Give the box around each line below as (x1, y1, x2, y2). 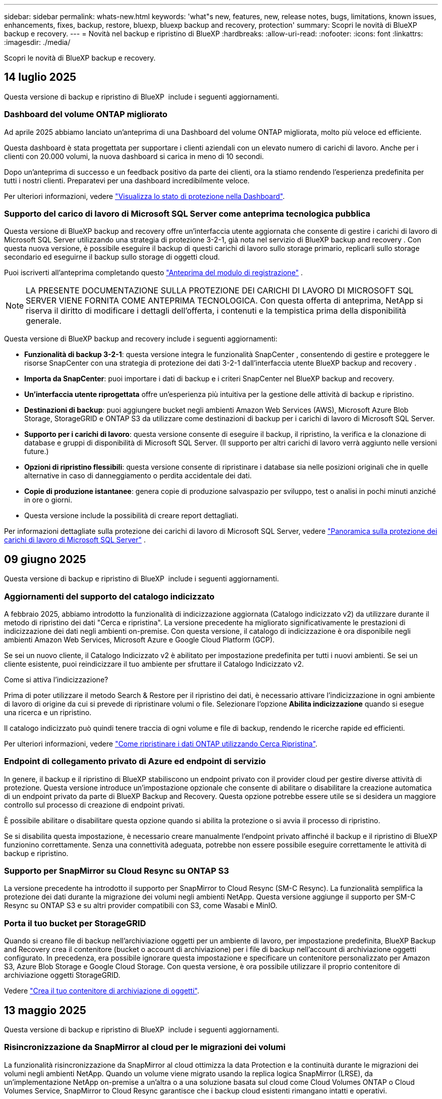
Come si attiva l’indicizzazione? (4, 675, 108, 684)
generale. (26, 316, 62, 326)
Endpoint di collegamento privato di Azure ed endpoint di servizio (4, 756, 266, 767)
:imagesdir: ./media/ (4, 38, 71, 46)
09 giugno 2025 (4, 553, 86, 566)
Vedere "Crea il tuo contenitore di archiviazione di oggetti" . (4, 986, 199, 995)
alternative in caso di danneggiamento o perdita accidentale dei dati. (24, 471, 252, 480)
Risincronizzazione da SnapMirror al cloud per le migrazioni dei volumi (4, 1042, 286, 1053)
